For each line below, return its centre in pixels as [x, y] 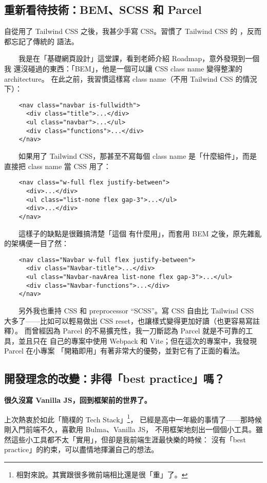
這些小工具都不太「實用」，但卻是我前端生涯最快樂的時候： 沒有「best [129, 439]
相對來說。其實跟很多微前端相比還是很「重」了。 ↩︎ [102, 474]
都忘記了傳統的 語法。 [41, 41]
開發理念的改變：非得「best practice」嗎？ [115, 378]
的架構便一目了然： [36, 243]
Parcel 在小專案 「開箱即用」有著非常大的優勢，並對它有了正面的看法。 [124, 351]
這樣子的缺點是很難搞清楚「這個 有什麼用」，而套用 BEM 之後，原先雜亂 [140, 233]
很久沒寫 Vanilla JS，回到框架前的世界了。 [78, 400]
